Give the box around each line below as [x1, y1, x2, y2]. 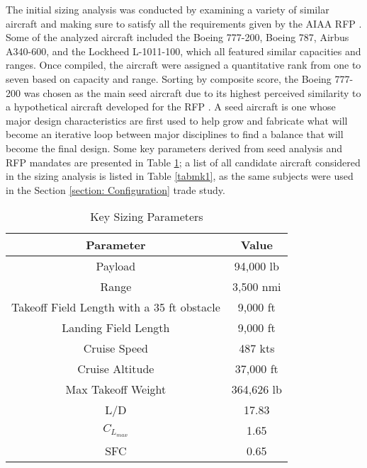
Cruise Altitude [77, 360, 154, 377]
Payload [96, 258, 136, 275]
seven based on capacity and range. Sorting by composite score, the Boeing [6, 71, 332, 86]
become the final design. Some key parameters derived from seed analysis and [6, 140, 342, 155]
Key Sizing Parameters [90, 208, 203, 225]
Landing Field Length [62, 319, 170, 336]
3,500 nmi [232, 278, 281, 295]
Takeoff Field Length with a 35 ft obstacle [11, 299, 220, 316]
